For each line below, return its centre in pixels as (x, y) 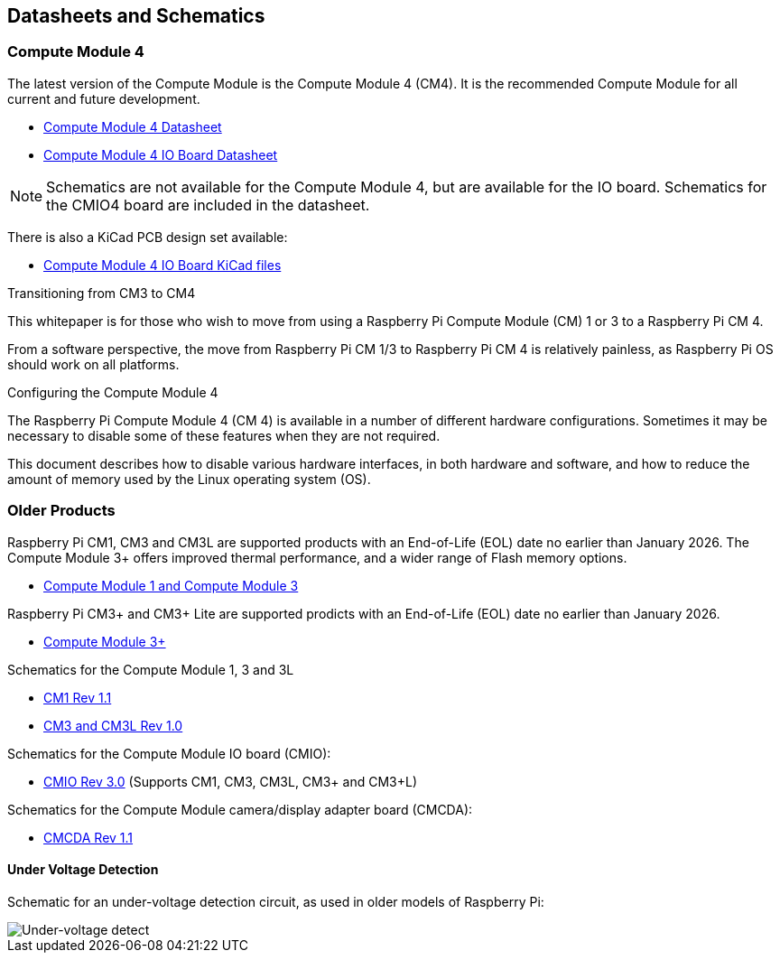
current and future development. (104, 98)
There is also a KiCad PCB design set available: (148, 237)
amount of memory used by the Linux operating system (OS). (189, 479)
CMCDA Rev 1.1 (88, 837)
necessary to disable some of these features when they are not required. (224, 435)
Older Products (61, 511)
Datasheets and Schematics (136, 16)
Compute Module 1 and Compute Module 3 (171, 585)
